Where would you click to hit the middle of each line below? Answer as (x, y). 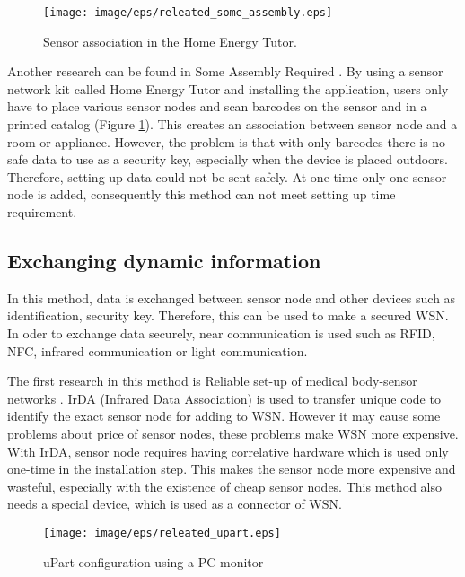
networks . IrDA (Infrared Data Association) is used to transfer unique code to (224, 398)
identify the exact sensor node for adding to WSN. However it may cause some (224, 416)
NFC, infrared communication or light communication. (158, 350)
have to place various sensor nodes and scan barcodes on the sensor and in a (217, 106)
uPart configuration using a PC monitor (154, 561)
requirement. (42, 212)
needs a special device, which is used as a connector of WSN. (175, 504)
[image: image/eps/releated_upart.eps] (162, 533)
